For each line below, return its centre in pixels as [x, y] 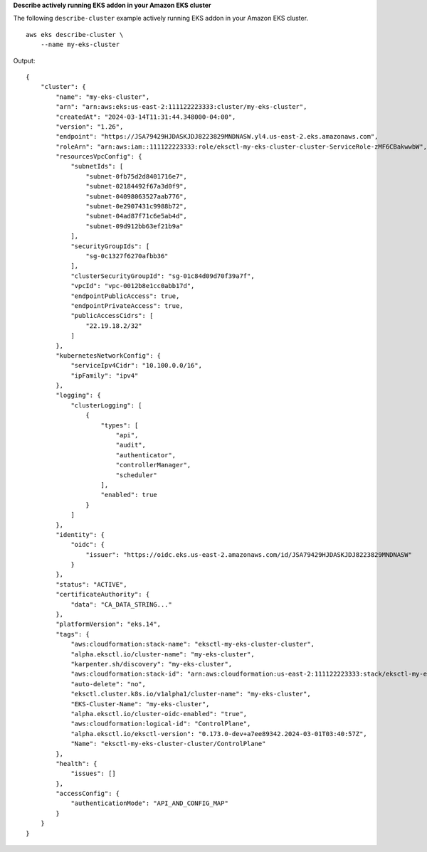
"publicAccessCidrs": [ [112, 316]
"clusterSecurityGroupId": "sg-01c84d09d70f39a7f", [163, 276]
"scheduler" [137, 475]
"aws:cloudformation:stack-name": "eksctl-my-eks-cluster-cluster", [193, 644]
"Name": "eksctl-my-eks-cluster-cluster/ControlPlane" [168, 744]
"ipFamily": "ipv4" [105, 376]
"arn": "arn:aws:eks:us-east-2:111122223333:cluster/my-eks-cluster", [181, 107]
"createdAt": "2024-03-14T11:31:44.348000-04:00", [146, 117]
